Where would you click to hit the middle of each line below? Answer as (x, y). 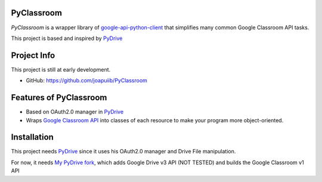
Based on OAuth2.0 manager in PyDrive (75, 112)
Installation (32, 137)
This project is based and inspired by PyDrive (67, 38)
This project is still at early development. (61, 69)
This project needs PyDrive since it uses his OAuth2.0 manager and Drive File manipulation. (123, 152)
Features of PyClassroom (59, 98)
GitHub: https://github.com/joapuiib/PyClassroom (86, 81)
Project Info (33, 55)
